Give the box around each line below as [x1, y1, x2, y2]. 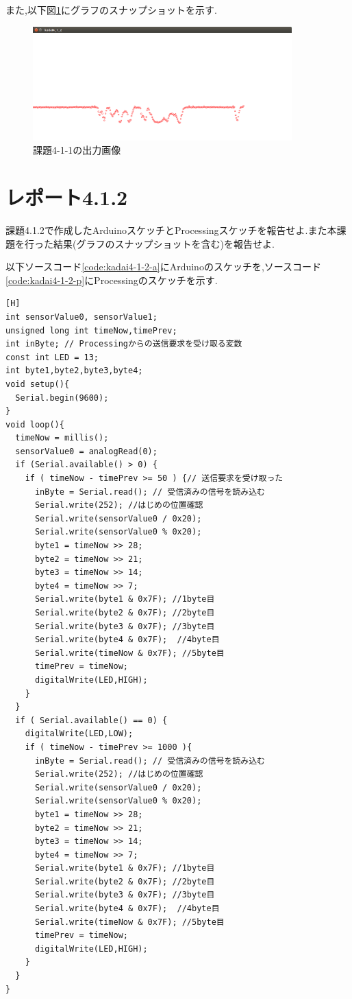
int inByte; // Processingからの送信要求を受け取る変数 [5, 339, 242, 349]
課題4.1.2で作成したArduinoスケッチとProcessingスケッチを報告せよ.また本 [5, 222, 337, 237]
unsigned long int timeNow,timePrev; [5, 325, 177, 336]
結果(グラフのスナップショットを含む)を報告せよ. [53, 236, 275, 250]
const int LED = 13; [5, 352, 99, 362]
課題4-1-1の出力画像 [33, 143, 121, 157]
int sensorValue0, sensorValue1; [5, 312, 158, 322]
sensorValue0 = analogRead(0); [15, 446, 158, 456]
